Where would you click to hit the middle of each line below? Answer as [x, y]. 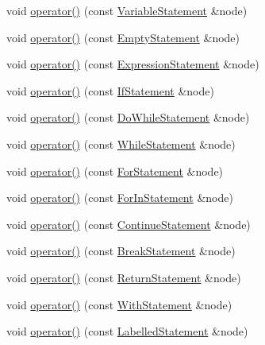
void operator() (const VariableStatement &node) [127, 10]
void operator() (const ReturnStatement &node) [124, 277]
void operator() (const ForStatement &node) [115, 171]
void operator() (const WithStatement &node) [119, 304]
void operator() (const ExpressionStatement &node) [133, 64]
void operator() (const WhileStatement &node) [121, 143]
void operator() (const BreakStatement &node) [121, 251]
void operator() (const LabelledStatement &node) [127, 331]
